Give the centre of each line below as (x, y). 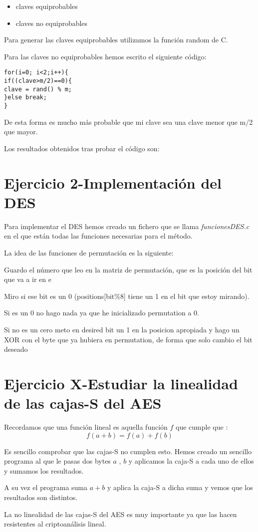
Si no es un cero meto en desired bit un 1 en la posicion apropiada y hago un (122, 329)
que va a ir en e (28, 279)
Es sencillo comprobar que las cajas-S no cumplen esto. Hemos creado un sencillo (128, 451)
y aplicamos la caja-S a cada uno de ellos (191, 461)
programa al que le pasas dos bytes (57, 461)
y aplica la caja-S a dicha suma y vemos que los (180, 487)
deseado (16, 349)
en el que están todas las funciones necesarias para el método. (98, 236)
